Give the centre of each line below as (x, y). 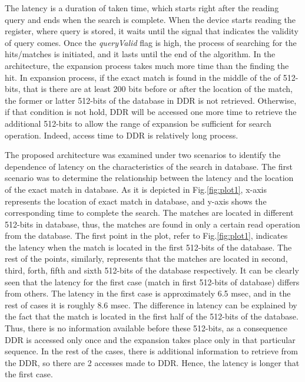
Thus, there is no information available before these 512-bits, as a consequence (146, 328)
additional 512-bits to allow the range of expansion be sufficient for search (138, 123)
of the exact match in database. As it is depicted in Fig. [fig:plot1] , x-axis (136, 189)
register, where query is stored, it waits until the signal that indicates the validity (152, 31)
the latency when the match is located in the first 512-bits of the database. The (148, 247)
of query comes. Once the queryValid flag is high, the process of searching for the (151, 42)
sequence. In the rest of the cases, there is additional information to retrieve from (151, 351)
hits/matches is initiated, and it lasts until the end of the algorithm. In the (140, 54)
